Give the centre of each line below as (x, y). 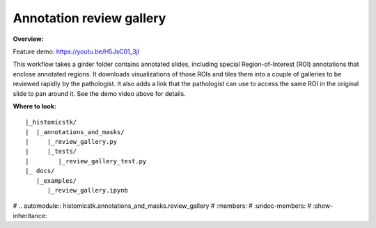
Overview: (29, 39)
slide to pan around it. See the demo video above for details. (99, 93)
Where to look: (35, 106)
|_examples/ (56, 180)
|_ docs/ (40, 171)
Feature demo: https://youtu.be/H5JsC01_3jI (76, 51)
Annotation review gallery (89, 18)
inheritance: (30, 215)
